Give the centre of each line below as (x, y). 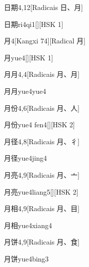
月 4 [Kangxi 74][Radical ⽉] (45, 41)
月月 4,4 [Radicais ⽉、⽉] (42, 74)
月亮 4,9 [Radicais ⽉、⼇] (42, 174)
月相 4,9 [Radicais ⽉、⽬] (42, 208)
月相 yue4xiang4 (28, 225)
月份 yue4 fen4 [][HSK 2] (40, 125)
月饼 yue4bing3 (26, 258)
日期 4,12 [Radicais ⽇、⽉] (44, 7)
